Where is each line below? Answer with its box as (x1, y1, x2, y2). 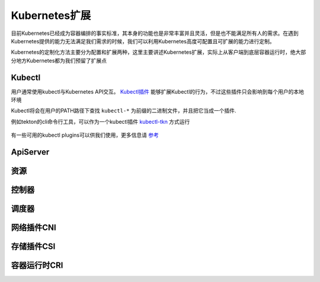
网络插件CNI (11, 223, 56, 233)
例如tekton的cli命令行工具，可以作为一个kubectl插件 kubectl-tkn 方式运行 (11, 118, 190, 125)
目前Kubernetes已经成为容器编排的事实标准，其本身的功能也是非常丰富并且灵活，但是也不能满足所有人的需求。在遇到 (11, 30, 299, 37)
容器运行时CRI (11, 261, 63, 271)
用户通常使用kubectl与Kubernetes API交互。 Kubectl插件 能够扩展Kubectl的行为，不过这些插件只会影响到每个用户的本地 (11, 88, 305, 95)
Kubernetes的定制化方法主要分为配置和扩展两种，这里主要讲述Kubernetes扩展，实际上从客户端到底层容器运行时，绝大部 (11, 49, 306, 56)
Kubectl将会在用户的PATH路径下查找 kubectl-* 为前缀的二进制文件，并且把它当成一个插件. (11, 107, 236, 114)
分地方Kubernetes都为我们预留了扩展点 (11, 57, 107, 64)
